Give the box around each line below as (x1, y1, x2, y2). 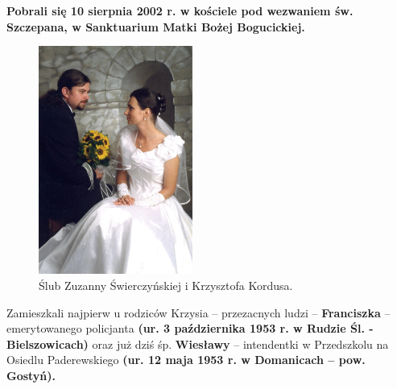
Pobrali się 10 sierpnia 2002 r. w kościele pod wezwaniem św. (6, 2, 354, 19)
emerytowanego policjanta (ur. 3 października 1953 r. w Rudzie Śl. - (6, 320, 374, 337)
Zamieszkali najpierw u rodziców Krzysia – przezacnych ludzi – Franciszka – (6, 304, 391, 321)
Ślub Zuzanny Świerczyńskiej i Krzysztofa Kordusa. (39, 276, 293, 293)
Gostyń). (6, 366, 56, 383)
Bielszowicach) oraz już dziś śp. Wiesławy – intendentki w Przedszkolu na (6, 335, 389, 352)
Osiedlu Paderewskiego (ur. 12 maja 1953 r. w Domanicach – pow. (6, 351, 366, 368)
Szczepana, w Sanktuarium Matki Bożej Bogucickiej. (6, 18, 305, 35)
